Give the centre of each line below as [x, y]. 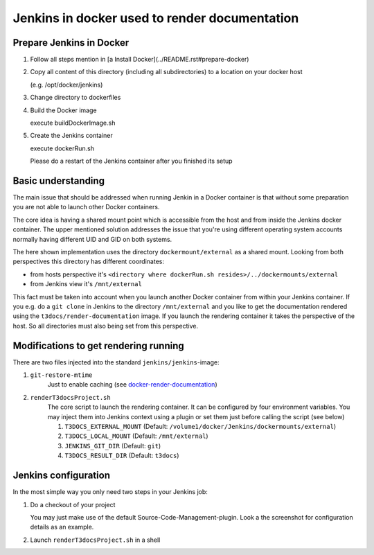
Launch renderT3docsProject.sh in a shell [95, 540]
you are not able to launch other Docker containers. [86, 207]
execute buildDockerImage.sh [73, 123]
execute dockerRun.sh [62, 148]
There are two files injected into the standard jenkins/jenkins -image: [116, 362]
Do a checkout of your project [73, 504]
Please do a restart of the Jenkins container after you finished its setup [131, 161]
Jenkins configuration [62, 476]
